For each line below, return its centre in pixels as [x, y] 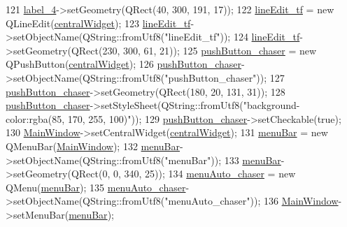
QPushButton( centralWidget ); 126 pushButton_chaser [123, 64]
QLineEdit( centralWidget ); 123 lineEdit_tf [98, 23]
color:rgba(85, [35, 118]
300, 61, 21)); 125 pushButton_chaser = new [220, 50]
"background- [271, 105]
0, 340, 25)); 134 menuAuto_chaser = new [204, 174]
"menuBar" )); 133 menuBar [223, 160]
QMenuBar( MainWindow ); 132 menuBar [93, 146]
